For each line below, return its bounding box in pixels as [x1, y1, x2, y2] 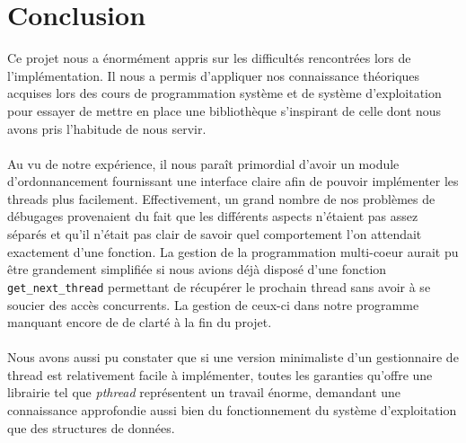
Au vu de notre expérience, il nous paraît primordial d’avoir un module [7, 154, 400, 173]
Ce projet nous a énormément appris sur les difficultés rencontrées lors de [7, 49, 411, 67]
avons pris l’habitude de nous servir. [7, 119, 207, 137]
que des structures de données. [7, 418, 175, 437]
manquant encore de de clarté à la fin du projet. [7, 313, 272, 332]
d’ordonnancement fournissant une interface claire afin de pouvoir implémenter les [7, 172, 459, 190]
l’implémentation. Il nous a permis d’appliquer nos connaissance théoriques [7, 66, 420, 84]
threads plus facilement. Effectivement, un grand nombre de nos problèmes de [7, 189, 435, 208]
